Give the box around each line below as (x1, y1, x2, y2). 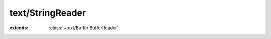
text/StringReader (9, 7, 86, 18)
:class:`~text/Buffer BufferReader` (49, 25, 119, 31)
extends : (9, 25, 29, 31)
